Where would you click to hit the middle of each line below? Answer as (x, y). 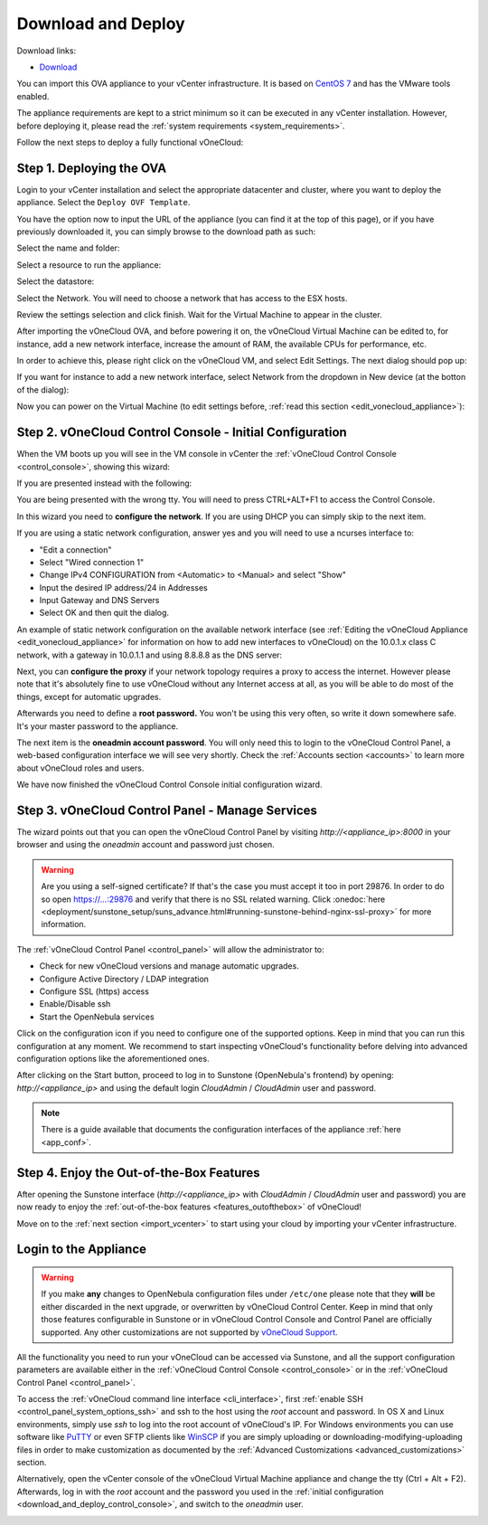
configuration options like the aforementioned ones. (113, 1058)
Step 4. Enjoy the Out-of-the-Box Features (139, 1173)
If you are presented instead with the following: (104, 483)
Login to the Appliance (82, 1250)
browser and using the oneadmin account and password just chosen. (145, 845)
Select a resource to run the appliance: (89, 265)
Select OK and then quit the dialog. (104, 613)
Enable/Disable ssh (75, 1004)
